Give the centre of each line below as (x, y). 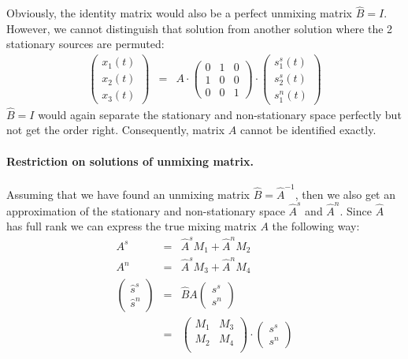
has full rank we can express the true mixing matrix (132, 226)
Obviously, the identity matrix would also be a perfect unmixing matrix (179, 13)
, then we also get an (345, 194)
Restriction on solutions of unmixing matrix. (130, 161)
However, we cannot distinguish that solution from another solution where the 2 (200, 28)
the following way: (316, 226)
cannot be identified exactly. (308, 130)
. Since (356, 210)
